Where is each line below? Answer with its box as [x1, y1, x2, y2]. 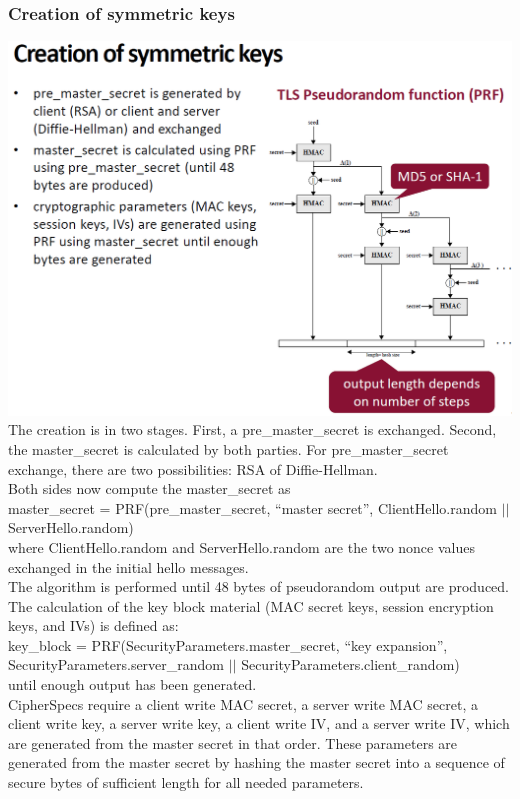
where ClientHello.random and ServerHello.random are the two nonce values [8, 536, 475, 557]
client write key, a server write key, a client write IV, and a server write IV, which [8, 713, 510, 734]
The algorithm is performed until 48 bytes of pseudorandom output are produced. [8, 576, 510, 597]
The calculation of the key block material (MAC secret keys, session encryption [8, 595, 494, 616]
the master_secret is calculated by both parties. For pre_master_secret [8, 438, 449, 459]
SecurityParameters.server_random [8, 654, 225, 675]
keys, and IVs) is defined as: [8, 615, 179, 636]
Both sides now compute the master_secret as [8, 478, 291, 499]
